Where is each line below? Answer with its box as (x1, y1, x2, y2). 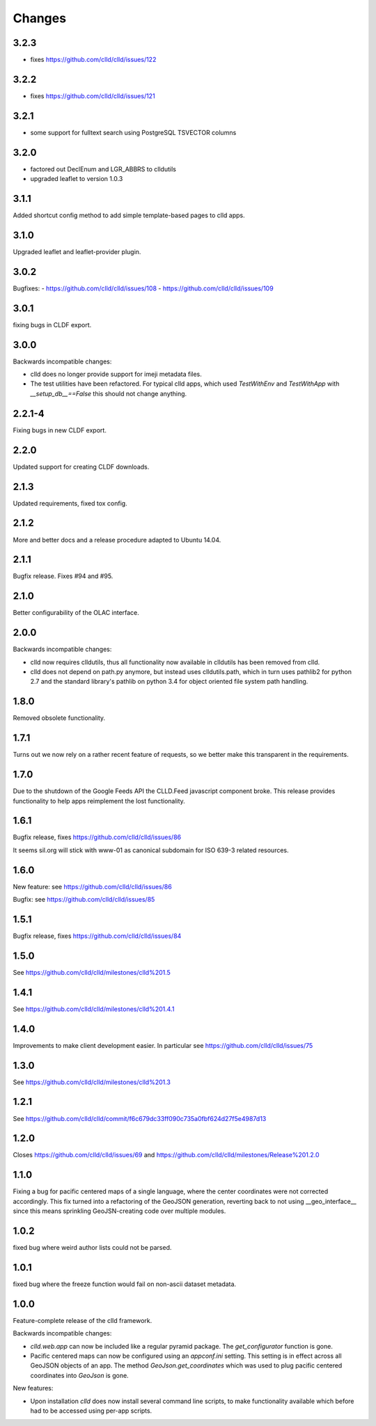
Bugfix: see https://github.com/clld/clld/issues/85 (13, 895, 155, 904)
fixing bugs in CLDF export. (13, 320, 92, 329)
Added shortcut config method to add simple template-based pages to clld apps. (13, 211, 245, 219)
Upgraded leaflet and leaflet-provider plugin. (13, 247, 141, 256)
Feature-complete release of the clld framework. (13, 1316, 152, 1324)
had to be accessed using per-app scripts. (30, 1407, 152, 1415)
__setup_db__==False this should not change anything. (30, 389, 187, 398)
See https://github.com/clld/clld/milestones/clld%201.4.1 (13, 1005, 175, 1013)
